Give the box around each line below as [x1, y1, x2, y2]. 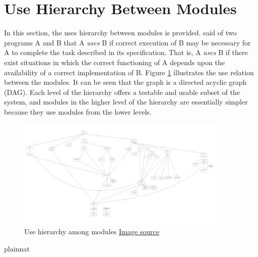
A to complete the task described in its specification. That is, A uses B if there [4, 47, 248, 58]
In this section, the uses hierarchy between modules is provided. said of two [4, 27, 237, 38]
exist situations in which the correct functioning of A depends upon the [4, 57, 225, 67]
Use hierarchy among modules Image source [24, 226, 159, 237]
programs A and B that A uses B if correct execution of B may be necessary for [4, 37, 251, 47]
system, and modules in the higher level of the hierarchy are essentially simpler [4, 96, 248, 107]
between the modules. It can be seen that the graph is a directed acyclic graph [4, 77, 247, 87]
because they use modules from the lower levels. [4, 106, 152, 117]
